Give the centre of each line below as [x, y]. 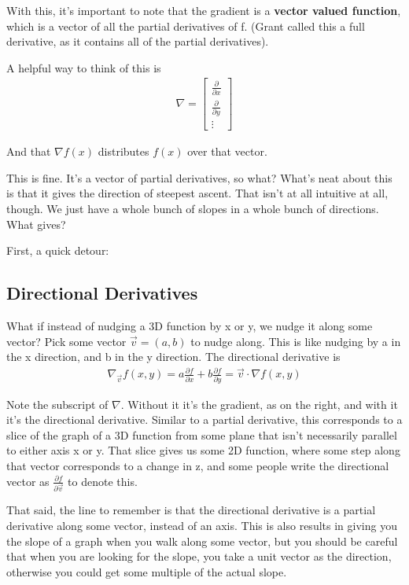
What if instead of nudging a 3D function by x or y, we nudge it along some [190, 325]
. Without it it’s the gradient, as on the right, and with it [259, 404]
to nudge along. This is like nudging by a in [296, 341]
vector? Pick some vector [66, 341]
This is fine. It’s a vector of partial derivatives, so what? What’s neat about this [199, 177]
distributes [123, 151]
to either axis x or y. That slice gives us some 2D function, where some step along [203, 450]
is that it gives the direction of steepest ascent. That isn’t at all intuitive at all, [197, 193]
